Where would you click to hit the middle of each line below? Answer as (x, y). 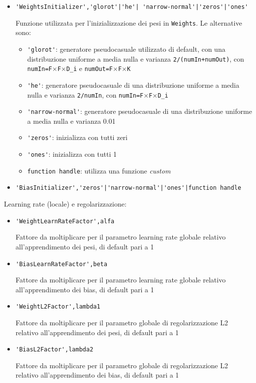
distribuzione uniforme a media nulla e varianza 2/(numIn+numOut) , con (136, 58)
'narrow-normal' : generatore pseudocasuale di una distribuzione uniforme (140, 111)
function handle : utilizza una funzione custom (99, 170)
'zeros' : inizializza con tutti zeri (77, 137)
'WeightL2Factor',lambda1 (58, 307)
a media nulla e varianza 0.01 (71, 121)
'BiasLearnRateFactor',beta (61, 264)
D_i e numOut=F (90, 68)
